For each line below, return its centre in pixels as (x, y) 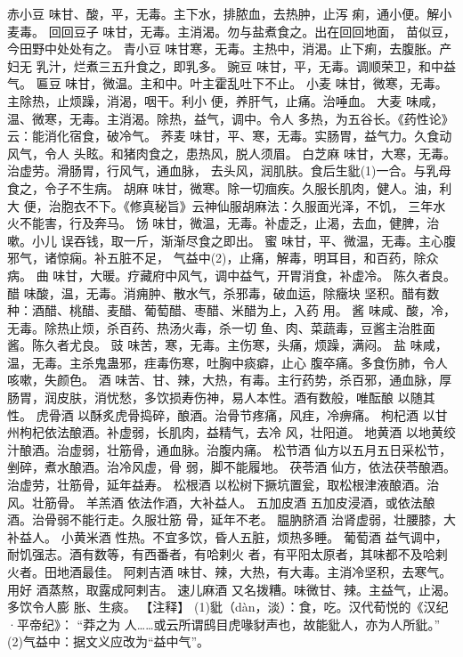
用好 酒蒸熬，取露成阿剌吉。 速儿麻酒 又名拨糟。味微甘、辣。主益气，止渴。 (231, 589)
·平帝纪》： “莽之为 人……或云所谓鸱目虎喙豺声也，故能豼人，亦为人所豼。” (224, 624)
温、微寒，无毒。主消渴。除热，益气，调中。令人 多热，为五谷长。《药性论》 (231, 118)
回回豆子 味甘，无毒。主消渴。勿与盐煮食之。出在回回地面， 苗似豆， (252, 31)
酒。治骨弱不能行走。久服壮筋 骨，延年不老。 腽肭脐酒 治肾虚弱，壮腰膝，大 (231, 519)
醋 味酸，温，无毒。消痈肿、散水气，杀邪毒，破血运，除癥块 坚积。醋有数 (223, 292)
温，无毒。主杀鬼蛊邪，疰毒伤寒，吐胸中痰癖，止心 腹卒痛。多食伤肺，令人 (227, 362)
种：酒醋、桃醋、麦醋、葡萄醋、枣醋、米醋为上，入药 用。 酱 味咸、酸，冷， (231, 310)
